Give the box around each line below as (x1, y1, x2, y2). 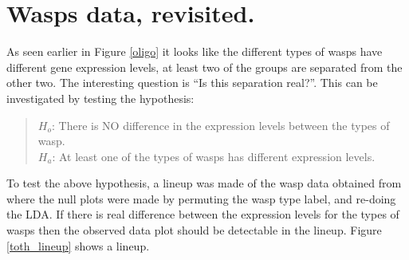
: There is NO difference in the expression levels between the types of (51, 116, 390, 133)
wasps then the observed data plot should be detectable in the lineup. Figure (6, 222, 382, 238)
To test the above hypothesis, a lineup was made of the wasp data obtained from (6, 175, 402, 191)
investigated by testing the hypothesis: (6, 89, 195, 106)
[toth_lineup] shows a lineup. (6, 237, 150, 254)
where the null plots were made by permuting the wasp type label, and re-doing (6, 190, 396, 207)
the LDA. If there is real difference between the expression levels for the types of (6, 206, 399, 223)
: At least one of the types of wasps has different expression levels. (52, 148, 376, 164)
